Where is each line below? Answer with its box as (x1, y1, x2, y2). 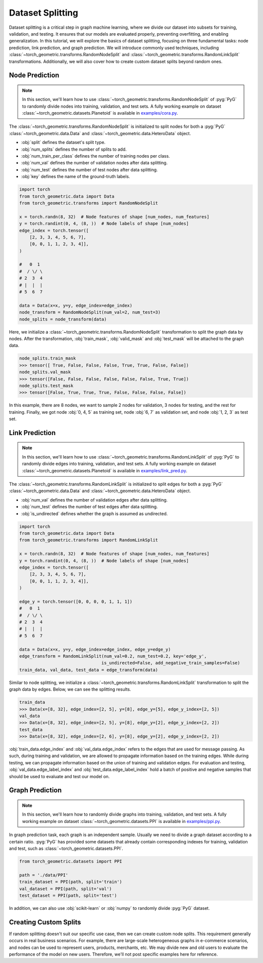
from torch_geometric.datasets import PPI (19, 859, 122, 864)
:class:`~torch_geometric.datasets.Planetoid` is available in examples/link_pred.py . (22, 467, 188, 473)
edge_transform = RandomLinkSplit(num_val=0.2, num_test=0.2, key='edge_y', (19, 654, 207, 659)
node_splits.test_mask (19, 383, 74, 388)
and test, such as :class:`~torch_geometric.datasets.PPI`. (9, 845, 124, 851)
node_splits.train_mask (19, 356, 76, 361)
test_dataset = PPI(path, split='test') (19, 893, 117, 898)
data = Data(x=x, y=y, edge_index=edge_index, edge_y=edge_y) (19, 646, 171, 652)
